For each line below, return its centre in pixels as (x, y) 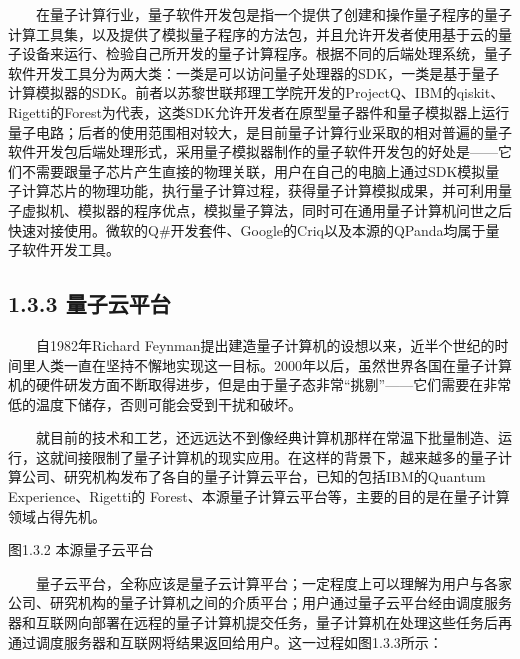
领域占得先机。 (57, 515)
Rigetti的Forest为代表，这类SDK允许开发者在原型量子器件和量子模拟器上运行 (259, 111)
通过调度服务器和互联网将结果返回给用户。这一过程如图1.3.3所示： (225, 641)
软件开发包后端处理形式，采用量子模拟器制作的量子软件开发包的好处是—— (253, 151)
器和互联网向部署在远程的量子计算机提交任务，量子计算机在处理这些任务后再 (260, 622)
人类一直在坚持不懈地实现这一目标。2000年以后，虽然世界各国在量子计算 (273, 364)
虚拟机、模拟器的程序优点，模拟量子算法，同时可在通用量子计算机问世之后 (266, 209)
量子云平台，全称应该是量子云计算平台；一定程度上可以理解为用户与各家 (274, 582)
